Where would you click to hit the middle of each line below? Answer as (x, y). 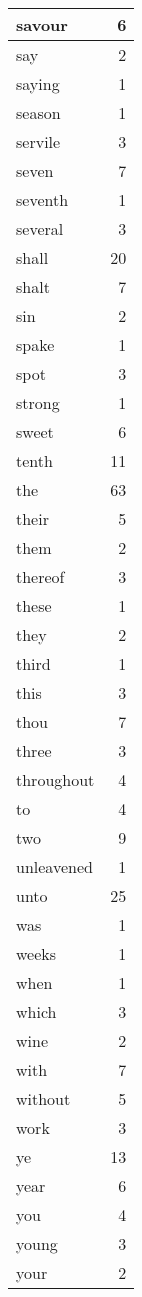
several (40, 228)
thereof (40, 576)
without (43, 1098)
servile (38, 141)
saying (38, 83)
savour (42, 24)
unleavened (54, 866)
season (38, 112)
